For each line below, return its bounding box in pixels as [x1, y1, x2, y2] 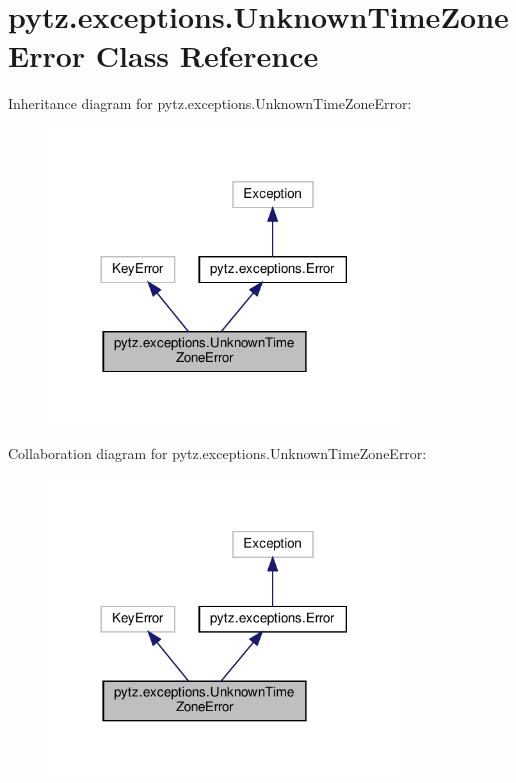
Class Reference [95, 35, 319, 76]
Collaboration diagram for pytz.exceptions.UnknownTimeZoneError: [8, 443, 427, 464]
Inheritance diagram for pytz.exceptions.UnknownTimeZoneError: [8, 93, 412, 114]
